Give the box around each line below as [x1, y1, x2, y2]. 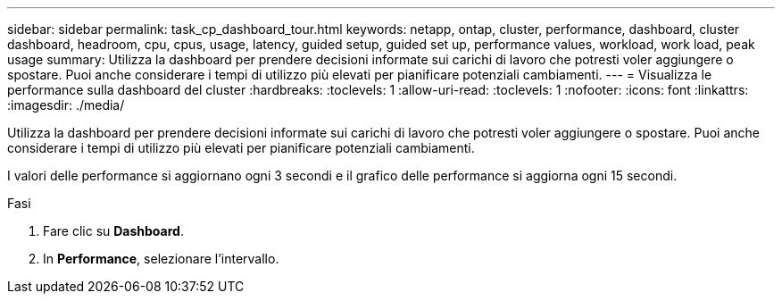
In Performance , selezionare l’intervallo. [43, 251, 279, 266]
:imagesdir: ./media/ [7, 97, 125, 113]
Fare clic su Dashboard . [43, 223, 184, 238]
